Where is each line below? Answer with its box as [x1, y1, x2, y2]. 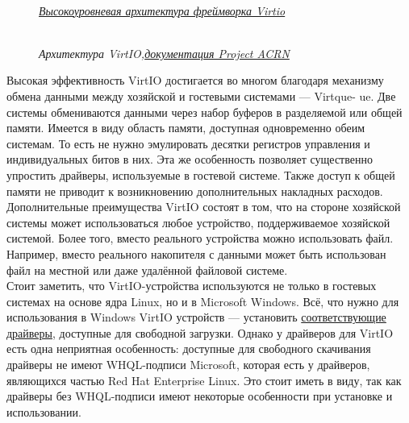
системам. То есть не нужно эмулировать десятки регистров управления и [6, 135, 370, 151]
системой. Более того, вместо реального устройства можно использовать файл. [6, 230, 394, 247]
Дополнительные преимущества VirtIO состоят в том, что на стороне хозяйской [6, 198, 401, 215]
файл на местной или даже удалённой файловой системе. [6, 261, 288, 278]
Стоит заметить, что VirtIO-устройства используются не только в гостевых [6, 277, 377, 294]
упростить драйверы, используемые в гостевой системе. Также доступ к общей [6, 166, 395, 183]
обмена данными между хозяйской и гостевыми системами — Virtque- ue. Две [6, 87, 396, 104]
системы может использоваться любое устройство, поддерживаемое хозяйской [6, 214, 390, 230]
